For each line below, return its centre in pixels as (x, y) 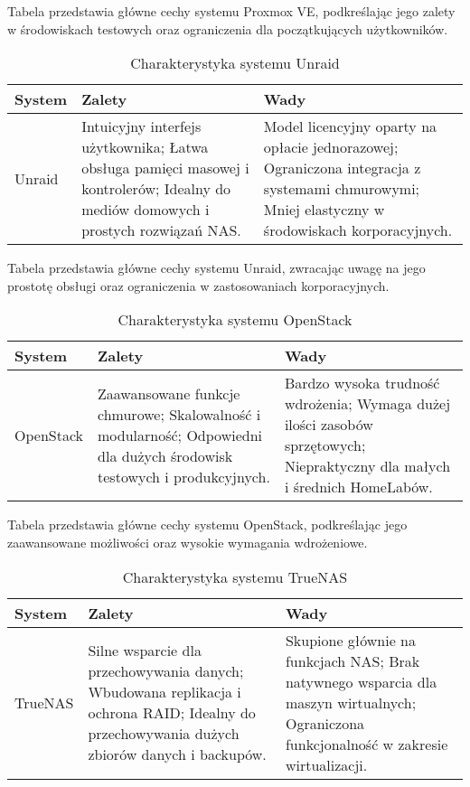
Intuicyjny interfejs (141, 126)
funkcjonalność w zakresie (367, 744)
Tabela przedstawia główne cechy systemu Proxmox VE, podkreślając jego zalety (231, 11)
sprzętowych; (325, 445)
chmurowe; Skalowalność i (179, 414)
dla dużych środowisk (165, 455)
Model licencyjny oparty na (350, 126)
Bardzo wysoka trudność (362, 383)
